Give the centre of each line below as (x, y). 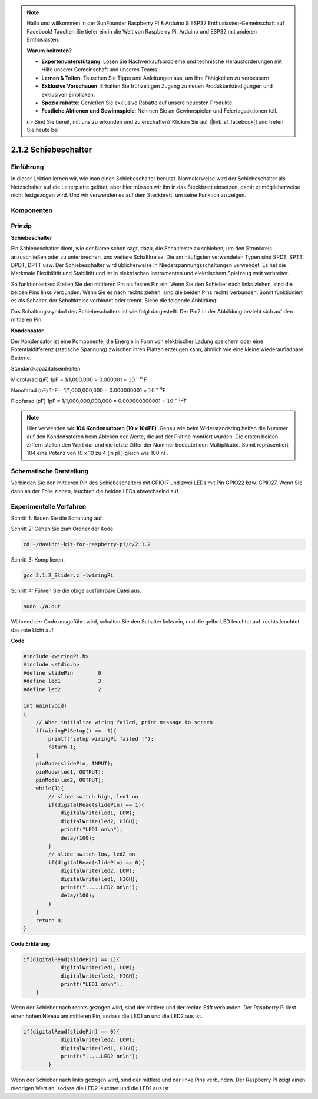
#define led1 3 (62, 681)
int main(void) (45, 706)
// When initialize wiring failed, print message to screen (124, 722)
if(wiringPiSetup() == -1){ (76, 730)
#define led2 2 (62, 689)
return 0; (50, 920)
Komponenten (32, 210)
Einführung (27, 167)
